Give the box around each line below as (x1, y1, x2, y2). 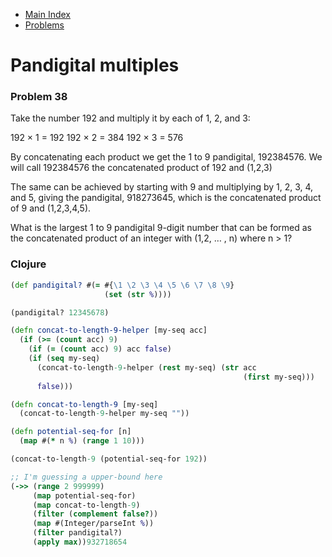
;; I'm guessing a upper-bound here (10, 472, 163, 482)
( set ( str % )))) (104, 289, 172, 299)
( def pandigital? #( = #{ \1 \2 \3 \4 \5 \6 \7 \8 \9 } (10, 280, 235, 290)
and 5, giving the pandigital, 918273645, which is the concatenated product (10, 192, 322, 204)
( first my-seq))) (243, 372, 315, 382)
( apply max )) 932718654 (32, 537, 128, 548)
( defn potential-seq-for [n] (10, 427, 132, 437)
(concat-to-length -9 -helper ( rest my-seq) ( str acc (36, 362, 257, 373)
